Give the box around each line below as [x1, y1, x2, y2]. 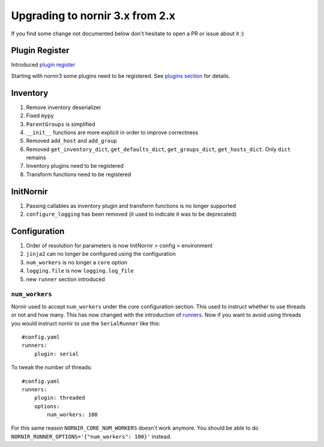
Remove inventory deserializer [26, 104, 101, 111]
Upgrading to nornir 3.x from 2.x [11, 9, 176, 22]
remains [26, 154, 46, 161]
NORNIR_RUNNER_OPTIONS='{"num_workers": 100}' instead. [11, 433, 172, 440]
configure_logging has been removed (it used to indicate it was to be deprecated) [26, 210, 237, 218]
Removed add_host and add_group [26, 137, 117, 144]
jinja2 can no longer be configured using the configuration [26, 250, 176, 258]
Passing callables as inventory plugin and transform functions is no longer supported [26, 202, 236, 209]
